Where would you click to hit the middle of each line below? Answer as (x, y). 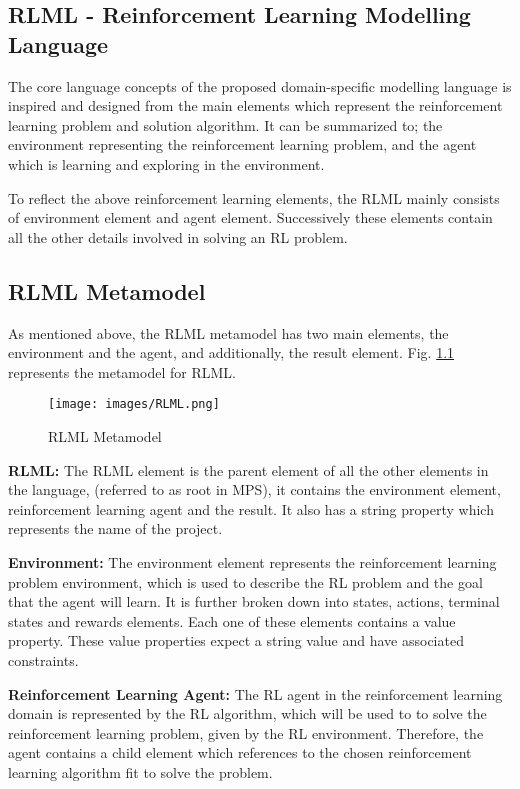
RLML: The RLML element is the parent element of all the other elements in (248, 469)
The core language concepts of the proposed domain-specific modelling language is (260, 85)
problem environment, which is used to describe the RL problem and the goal (245, 581)
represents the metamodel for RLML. (122, 371)
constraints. (43, 659)
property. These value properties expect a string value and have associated (236, 640)
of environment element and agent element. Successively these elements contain (250, 217)
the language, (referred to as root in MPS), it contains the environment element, (254, 489)
